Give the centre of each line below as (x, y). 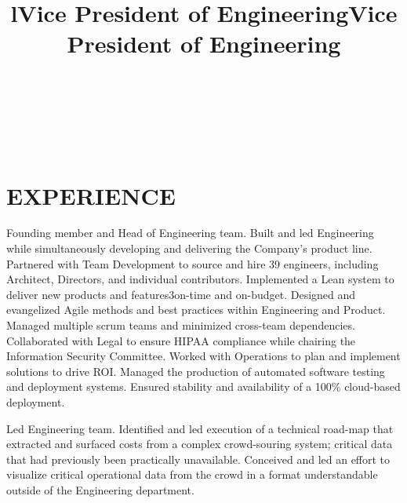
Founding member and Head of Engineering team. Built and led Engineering (190, 233)
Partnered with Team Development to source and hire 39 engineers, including (193, 263)
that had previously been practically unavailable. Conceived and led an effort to (198, 459)
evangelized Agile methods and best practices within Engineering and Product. (196, 310)
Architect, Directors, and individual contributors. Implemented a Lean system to (200, 279)
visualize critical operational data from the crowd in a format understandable (192, 474)
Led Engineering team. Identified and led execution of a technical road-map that (200, 428)
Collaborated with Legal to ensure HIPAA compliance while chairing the (181, 340)
